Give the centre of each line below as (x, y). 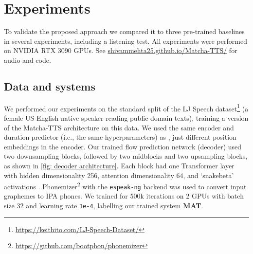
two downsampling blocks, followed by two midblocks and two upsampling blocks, (126, 156)
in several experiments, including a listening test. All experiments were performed (126, 41)
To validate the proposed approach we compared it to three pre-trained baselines (124, 31)
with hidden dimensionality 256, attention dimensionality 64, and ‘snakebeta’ (119, 175)
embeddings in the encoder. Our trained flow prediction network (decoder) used (123, 146)
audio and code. (27, 60)
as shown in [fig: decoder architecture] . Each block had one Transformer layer (119, 165)
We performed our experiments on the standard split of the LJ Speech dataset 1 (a (126, 108)
